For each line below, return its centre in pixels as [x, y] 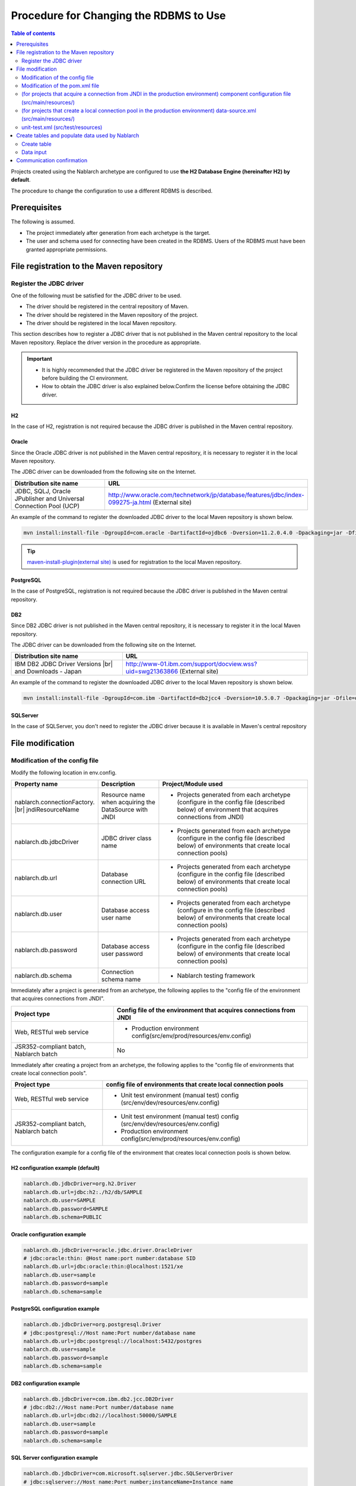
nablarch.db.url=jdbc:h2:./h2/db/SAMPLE [83, 1192]
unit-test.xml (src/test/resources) [62, 127]
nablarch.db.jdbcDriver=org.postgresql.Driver [92, 1325]
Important [40, 359]
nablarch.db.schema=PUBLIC [63, 1217]
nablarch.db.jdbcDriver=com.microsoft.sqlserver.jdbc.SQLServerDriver [128, 1474]
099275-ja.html [130, 502]
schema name [121, 979]
